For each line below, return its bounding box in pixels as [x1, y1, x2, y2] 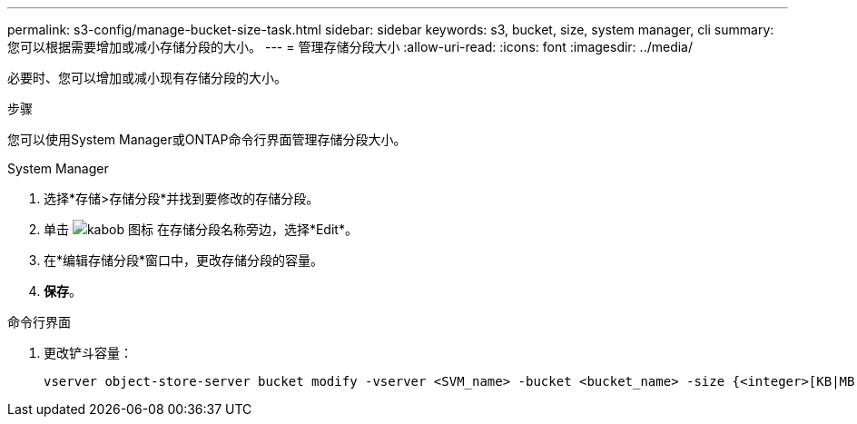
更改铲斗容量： [44, 345, 133, 360]
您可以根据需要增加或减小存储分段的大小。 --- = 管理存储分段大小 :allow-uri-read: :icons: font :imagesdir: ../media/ [7, 39, 694, 54]
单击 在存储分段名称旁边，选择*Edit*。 [44, 222, 358, 237]
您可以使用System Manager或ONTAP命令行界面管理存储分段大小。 [7, 132, 407, 147]
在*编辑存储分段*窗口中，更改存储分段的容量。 [44, 252, 324, 268]
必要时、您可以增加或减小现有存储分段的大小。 [7, 70, 287, 85]
